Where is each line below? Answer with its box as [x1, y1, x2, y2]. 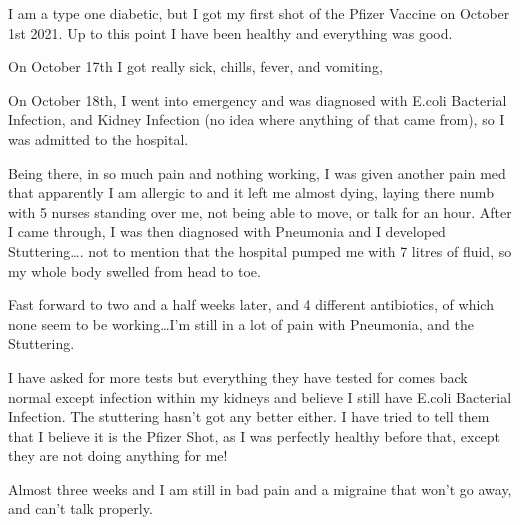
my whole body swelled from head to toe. [8, 260, 261, 281]
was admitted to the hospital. [8, 128, 189, 149]
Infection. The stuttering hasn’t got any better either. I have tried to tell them [8, 406, 490, 427]
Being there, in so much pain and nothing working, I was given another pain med [8, 162, 506, 183]
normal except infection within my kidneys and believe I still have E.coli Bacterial [8, 386, 512, 407]
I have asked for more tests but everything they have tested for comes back [8, 366, 468, 387]
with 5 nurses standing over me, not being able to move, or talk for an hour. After [8, 201, 512, 222]
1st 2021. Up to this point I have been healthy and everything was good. [8, 22, 453, 43]
